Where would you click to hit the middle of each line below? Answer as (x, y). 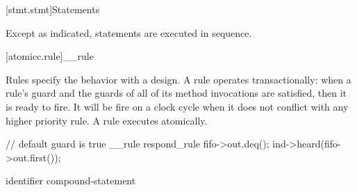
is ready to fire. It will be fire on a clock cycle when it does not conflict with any (177, 106)
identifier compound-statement (71, 181)
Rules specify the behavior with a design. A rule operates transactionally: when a (178, 79)
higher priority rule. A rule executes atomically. (107, 120)
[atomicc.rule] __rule (50, 56)
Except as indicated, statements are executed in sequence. (129, 32)
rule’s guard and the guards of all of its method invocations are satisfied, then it (176, 93)
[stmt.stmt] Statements (53, 9)
